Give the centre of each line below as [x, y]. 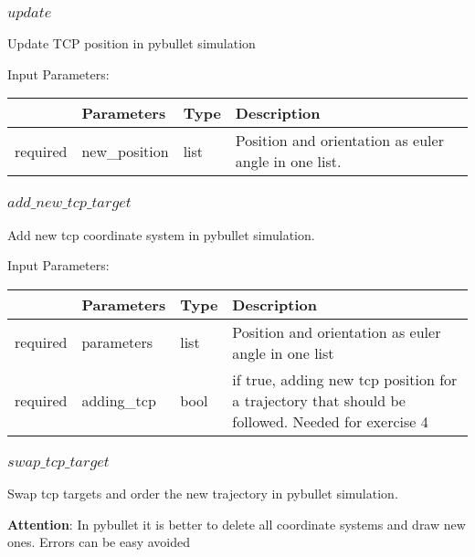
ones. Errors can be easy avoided [99, 542]
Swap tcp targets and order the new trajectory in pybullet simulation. [203, 494]
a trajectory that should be [319, 400]
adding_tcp [119, 400]
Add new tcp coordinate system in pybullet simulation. [161, 234]
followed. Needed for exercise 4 [330, 421]
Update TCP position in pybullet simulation [132, 43]
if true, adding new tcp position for [345, 379]
